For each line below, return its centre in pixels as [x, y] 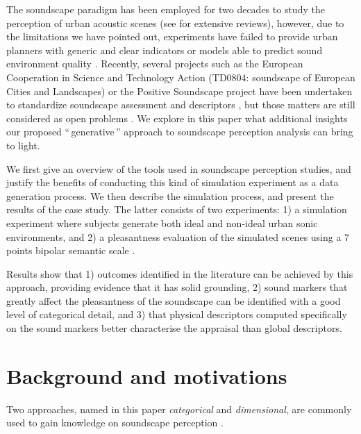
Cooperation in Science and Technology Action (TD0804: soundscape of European [181, 77]
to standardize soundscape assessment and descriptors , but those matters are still [181, 105]
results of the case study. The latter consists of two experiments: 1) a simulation [177, 209]
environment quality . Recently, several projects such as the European [155, 64]
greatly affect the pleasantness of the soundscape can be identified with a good [174, 300]
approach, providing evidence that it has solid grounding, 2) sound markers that [177, 287]
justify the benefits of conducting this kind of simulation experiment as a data [173, 182]
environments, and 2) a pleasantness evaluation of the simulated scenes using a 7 [178, 236]
